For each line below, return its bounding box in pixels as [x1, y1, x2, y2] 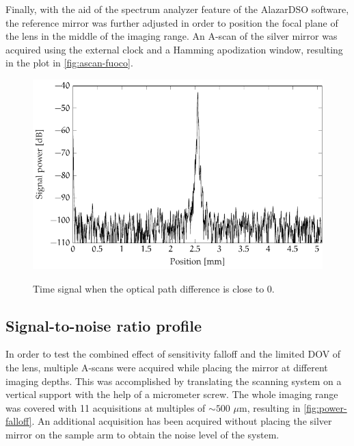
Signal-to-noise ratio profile [5, 314, 202, 336]
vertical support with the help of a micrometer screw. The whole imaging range [5, 387, 338, 401]
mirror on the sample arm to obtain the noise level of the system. [5, 427, 280, 441]
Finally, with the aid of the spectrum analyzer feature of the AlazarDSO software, [5, 2, 349, 16]
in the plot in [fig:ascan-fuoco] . [5, 55, 133, 70]
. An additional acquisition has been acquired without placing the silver [31, 414, 332, 428]
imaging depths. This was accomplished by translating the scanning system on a [5, 373, 342, 388]
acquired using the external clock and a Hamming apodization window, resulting [5, 42, 343, 56]
